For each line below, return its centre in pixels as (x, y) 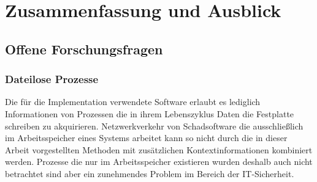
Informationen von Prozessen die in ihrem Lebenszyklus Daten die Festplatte (150, 113)
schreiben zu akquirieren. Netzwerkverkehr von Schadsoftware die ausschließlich (154, 126)
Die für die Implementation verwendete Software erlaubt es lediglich (133, 102)
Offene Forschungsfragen (84, 49)
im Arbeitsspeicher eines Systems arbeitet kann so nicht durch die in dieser (146, 138)
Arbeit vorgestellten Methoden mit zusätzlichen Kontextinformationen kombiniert (159, 149)
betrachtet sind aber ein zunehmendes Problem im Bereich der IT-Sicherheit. (150, 173)
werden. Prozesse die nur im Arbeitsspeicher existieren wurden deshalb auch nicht (159, 162)
